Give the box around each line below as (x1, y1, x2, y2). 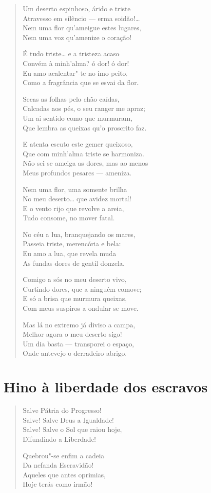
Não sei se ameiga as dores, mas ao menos (22, 158, 148, 168)
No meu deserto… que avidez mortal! (22, 193, 132, 204)
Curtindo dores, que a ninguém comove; (22, 283, 142, 294)
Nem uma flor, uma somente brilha (22, 184, 127, 194)
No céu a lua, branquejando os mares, (22, 229, 135, 239)
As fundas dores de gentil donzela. (22, 257, 125, 268)
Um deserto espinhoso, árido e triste (22, 3, 131, 13)
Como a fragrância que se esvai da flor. (22, 77, 139, 87)
